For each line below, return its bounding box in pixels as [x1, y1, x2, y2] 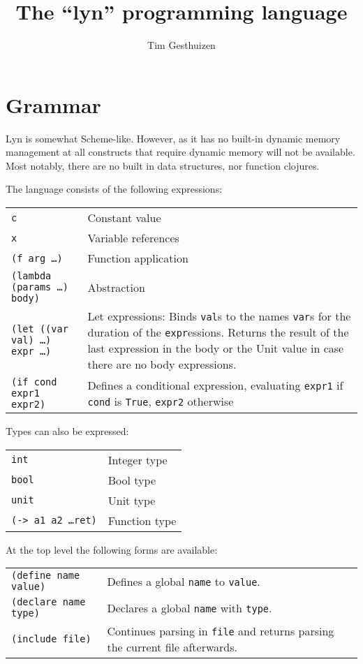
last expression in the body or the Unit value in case [87, 340, 344, 357]
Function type [108, 512, 177, 529]
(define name [11, 570, 80, 582]
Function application [87, 250, 188, 267]
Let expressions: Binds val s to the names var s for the [87, 308, 351, 325]
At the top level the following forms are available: [6, 542, 218, 556]
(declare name [11, 596, 86, 608]
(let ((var [11, 323, 68, 335]
